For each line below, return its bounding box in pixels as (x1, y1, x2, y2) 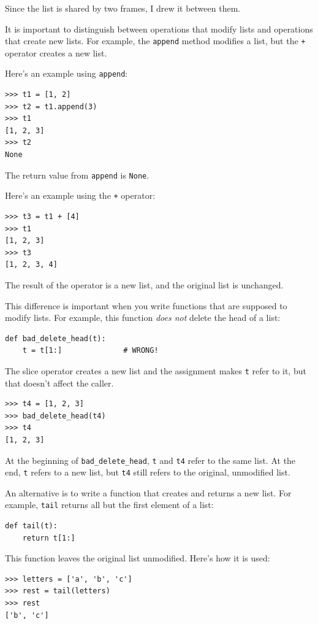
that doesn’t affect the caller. (5, 376, 114, 389)
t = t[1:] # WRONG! (22, 346, 159, 355)
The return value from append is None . (5, 168, 150, 181)
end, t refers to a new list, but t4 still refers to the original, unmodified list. (5, 466, 290, 479)
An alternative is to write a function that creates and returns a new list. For (5, 486, 292, 499)
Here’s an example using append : (5, 67, 128, 80)
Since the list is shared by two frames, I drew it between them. (5, 2, 241, 14)
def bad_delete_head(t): (5, 334, 106, 343)
